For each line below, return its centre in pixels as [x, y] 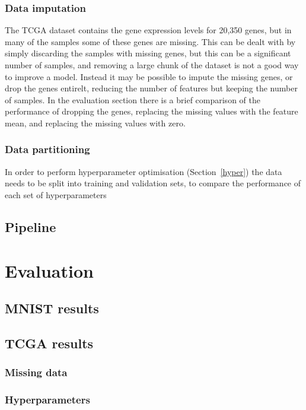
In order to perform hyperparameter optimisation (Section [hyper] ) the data [144, 171]
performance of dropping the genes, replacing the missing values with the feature [152, 111]
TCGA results [49, 343]
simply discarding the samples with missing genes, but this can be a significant [148, 53]
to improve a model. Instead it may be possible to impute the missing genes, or [149, 76]
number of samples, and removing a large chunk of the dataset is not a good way [152, 65]
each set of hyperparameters [56, 194]
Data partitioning [47, 149]
